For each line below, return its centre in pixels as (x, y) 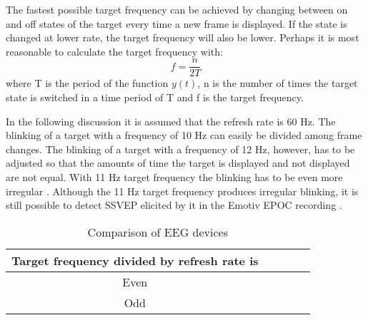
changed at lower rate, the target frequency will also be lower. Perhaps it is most (183, 37)
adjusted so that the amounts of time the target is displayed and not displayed (178, 163)
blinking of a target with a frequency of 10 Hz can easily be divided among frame (184, 135)
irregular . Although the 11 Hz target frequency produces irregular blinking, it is (182, 191)
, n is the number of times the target (278, 83)
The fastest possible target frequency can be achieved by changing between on (177, 9)
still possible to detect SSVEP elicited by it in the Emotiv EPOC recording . (174, 205)
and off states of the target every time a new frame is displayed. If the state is (176, 23)
